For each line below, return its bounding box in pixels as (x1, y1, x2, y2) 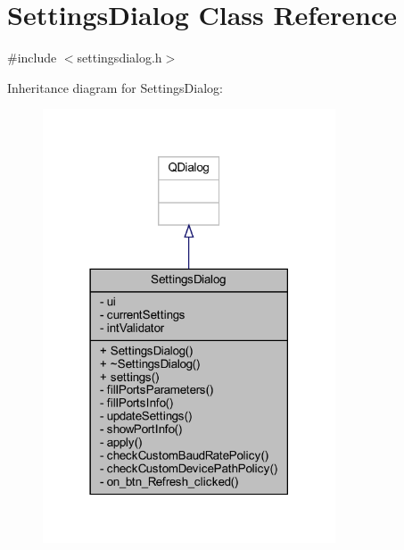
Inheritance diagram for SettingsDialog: (7, 78, 223, 96)
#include (7, 48, 57, 67)
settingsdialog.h (77, 48, 162, 67)
